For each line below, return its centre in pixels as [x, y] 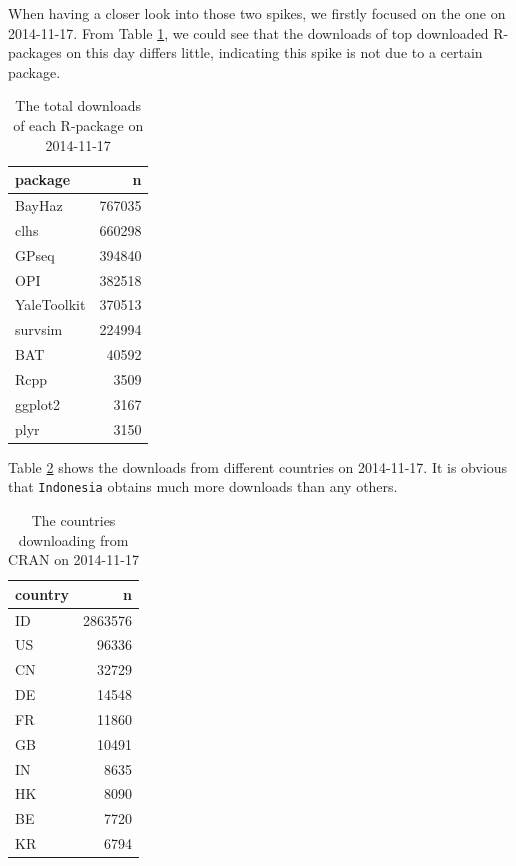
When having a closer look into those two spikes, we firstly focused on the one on [257, 13]
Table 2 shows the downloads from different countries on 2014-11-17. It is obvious [258, 466]
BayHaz [39, 205]
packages [35, 52]
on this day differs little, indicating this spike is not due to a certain [274, 52]
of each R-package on [78, 124]
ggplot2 [38, 403]
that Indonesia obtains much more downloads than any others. [203, 486]
